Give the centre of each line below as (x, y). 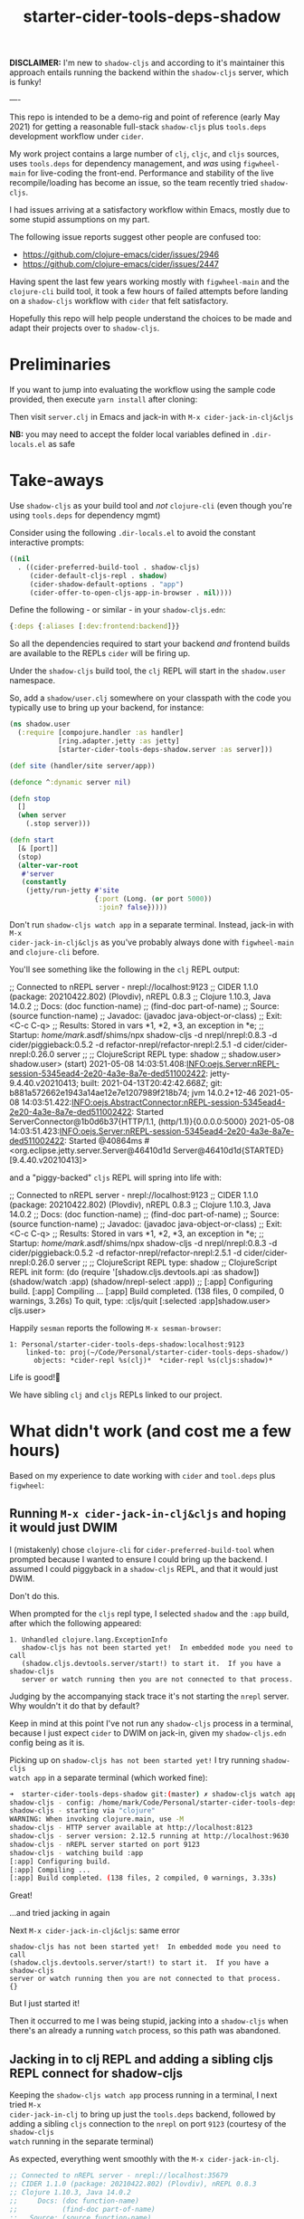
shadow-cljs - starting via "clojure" (82, 1811)
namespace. (33, 681)
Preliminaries (60, 365)
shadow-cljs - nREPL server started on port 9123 (105, 1844)
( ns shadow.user (40, 724)
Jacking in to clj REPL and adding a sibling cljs (141, 2059)
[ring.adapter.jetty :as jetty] (119, 741)
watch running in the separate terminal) (81, 2141)
